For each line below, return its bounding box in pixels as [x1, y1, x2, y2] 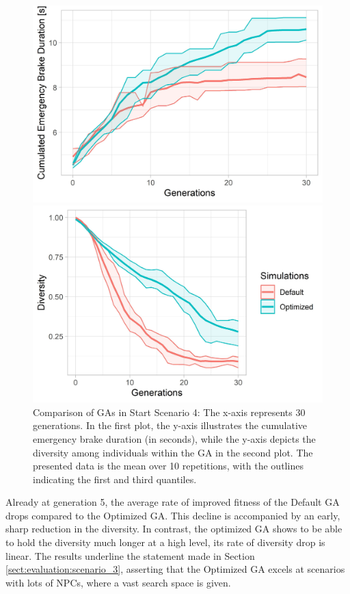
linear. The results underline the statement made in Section [5, 548, 255, 563]
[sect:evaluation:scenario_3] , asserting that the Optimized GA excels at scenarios [5, 562, 345, 576]
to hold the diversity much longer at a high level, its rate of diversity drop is [5, 535, 325, 550]
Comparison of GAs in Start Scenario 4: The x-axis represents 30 [33, 404, 306, 419]
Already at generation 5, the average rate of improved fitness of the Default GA [5, 495, 340, 509]
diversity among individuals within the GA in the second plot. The [33, 445, 313, 459]
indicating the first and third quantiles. [33, 472, 197, 486]
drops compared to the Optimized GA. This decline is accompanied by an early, [5, 508, 340, 522]
